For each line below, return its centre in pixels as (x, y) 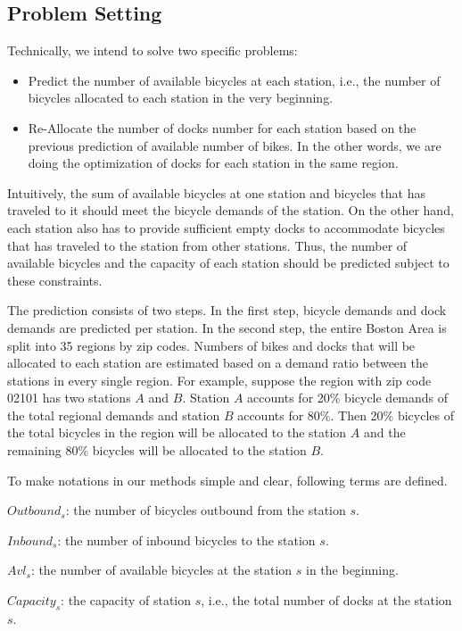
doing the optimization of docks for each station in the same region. (213, 163)
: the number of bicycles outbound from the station (206, 510)
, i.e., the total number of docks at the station (326, 600)
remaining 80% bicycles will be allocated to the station (157, 450)
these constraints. (55, 280)
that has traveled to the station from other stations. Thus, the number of (207, 245)
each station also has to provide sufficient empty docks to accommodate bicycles (226, 227)
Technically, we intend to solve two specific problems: (153, 50)
